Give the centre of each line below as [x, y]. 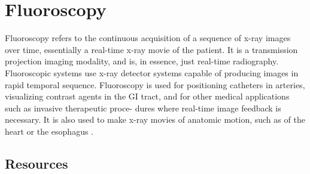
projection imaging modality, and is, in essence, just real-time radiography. [142, 61]
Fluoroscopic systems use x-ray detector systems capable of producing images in [152, 72]
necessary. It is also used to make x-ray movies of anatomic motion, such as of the [155, 119]
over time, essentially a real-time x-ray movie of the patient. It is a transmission [151, 49]
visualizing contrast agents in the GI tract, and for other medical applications [147, 96]
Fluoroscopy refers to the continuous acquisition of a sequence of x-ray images [148, 38]
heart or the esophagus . [49, 131]
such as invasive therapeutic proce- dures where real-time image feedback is [143, 108]
